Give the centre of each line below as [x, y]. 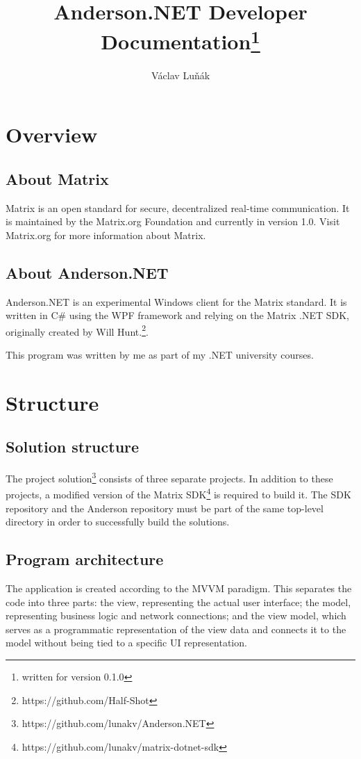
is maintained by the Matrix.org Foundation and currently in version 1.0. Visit [173, 221]
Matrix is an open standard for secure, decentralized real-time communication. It [178, 207]
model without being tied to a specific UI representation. [126, 643]
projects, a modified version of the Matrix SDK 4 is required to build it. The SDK [178, 493]
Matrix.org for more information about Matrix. [106, 235]
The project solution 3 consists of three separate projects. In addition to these [169, 477]
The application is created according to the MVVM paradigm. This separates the [179, 588]
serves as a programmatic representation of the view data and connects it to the [176, 629]
